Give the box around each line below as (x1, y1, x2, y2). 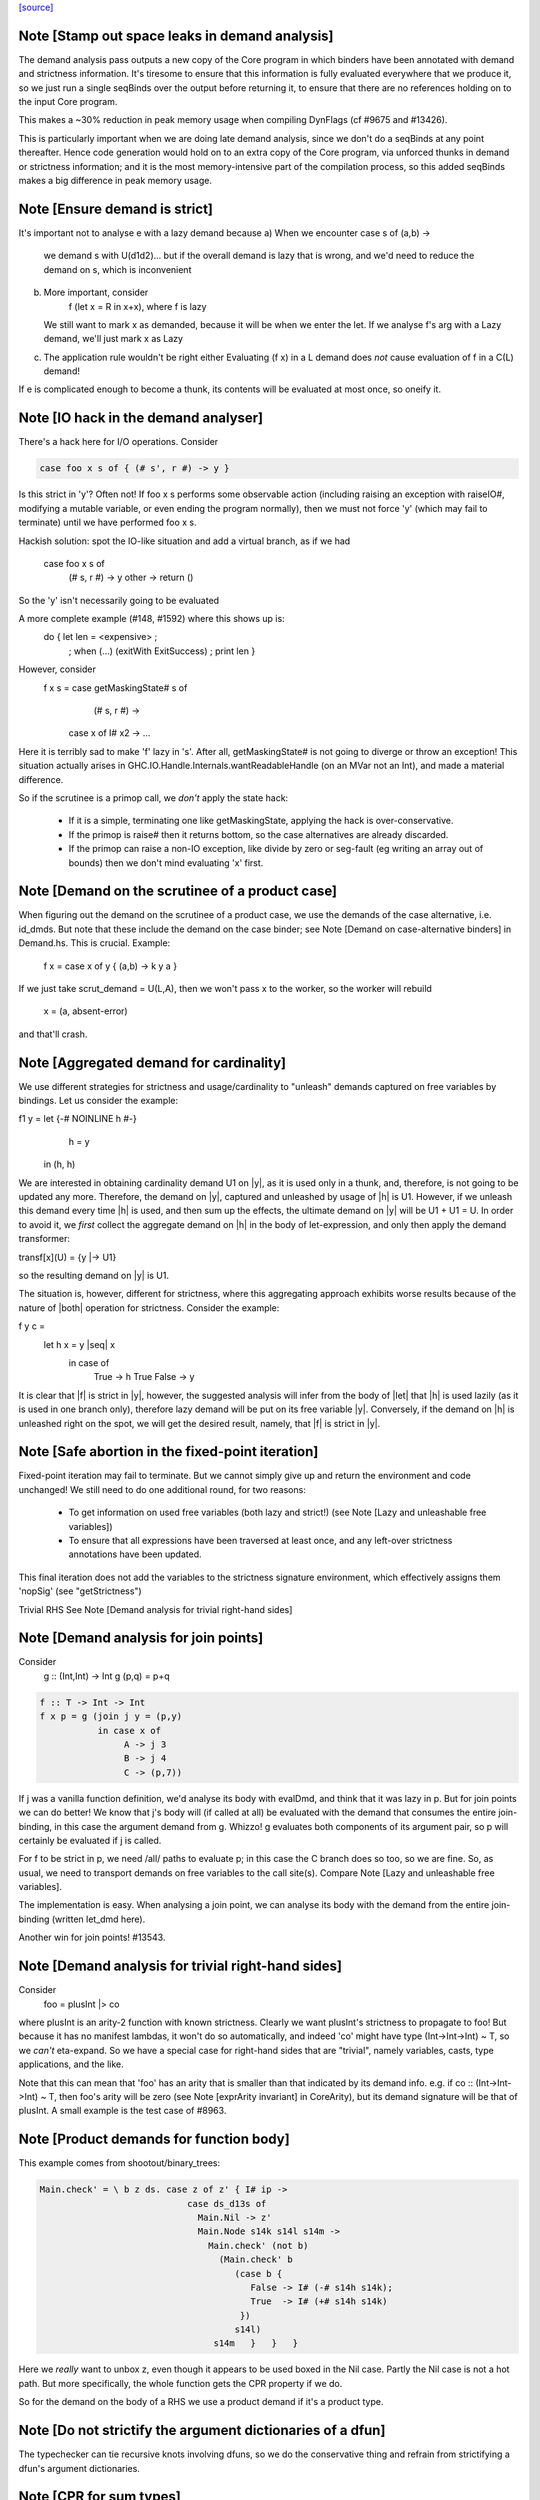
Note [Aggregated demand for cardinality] (18, 1054, 287, 1071)
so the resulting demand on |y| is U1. (18, 1269, 170, 1281)
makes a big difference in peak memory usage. (18, 175, 213, 187)
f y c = (18, 1320, 46, 1332)
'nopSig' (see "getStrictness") (18, 1585, 142, 1597)
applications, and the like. (18, 2058, 124, 2070)
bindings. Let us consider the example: (18, 1095, 179, 1107)
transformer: (18, 1233, 70, 1245)
